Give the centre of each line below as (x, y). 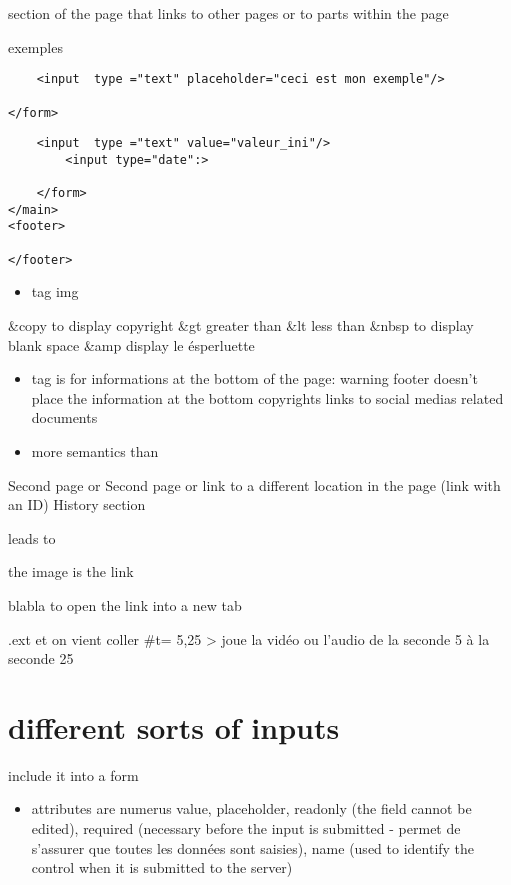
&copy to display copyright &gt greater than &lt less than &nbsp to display (241, 325)
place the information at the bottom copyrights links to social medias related (267, 397)
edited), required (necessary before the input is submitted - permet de (246, 828)
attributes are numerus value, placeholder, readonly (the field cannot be (251, 808)
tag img (55, 291)
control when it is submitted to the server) (162, 867)
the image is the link (71, 571)
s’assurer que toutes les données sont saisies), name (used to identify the (253, 847)
